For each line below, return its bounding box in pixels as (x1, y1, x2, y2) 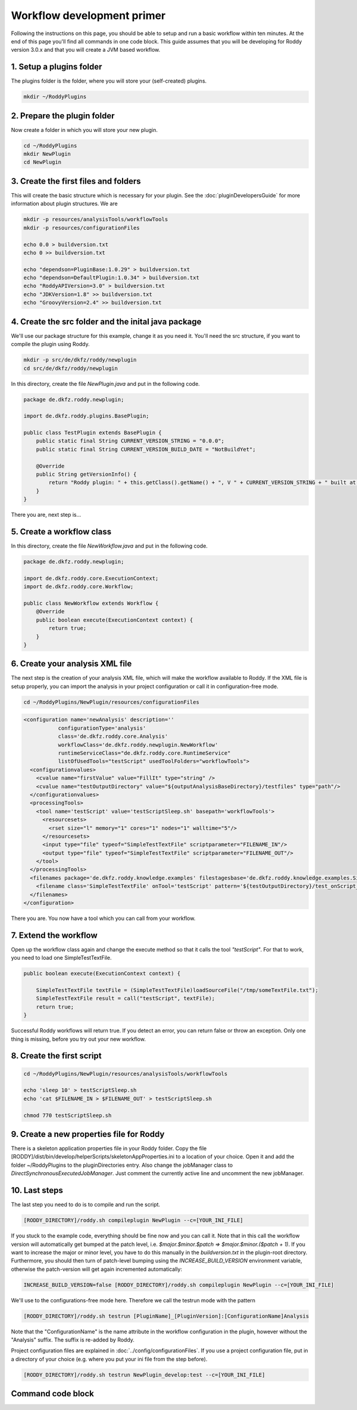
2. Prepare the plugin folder (11, 111, 115, 121)
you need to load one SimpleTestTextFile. (11, 954, 112, 962)
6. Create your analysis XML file (11, 659, 132, 669)
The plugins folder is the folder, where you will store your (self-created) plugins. (11, 77, 207, 84)
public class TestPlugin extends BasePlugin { (23, 429, 162, 436)
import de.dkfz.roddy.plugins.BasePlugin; (23, 413, 149, 419)
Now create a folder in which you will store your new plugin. (11, 126, 158, 133)
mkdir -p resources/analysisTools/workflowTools (23, 216, 168, 223)
